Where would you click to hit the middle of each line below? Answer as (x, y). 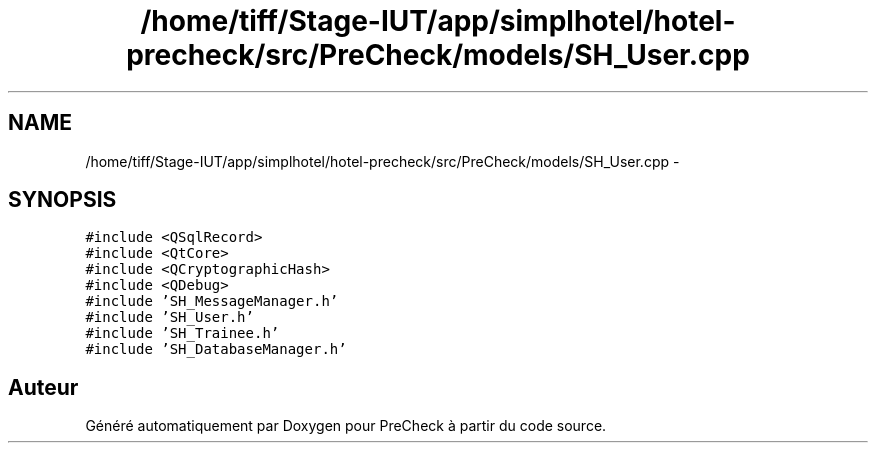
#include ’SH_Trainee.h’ (182, 333)
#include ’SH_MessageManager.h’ (212, 301)
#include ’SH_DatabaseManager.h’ (216, 349)
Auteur (43, 387)
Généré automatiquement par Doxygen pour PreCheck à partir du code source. (346, 426)
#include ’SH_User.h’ (169, 317)
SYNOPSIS (62, 200)
